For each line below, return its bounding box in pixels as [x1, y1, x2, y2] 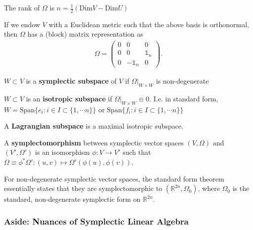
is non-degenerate [156, 76, 209, 86]
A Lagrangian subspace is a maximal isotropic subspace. [4, 121, 183, 131]
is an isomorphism [35, 147, 90, 157]
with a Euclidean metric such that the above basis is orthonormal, [48, 19, 250, 29]
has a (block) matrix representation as [27, 29, 143, 39]
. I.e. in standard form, [149, 93, 218, 103]
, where [198, 183, 220, 193]
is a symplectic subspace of [26, 76, 117, 86]
